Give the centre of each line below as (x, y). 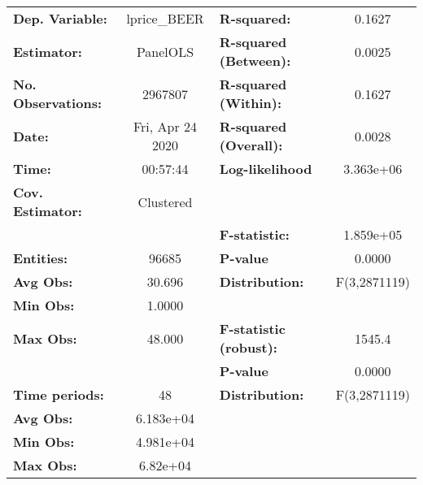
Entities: (41, 258)
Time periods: (59, 394)
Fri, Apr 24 (165, 126)
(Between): (255, 61)
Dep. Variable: (60, 18)
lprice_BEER (165, 18)
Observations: (58, 103)
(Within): (251, 103)
